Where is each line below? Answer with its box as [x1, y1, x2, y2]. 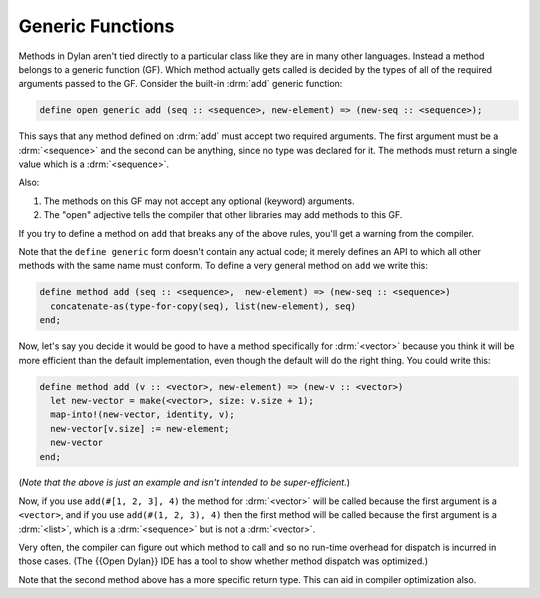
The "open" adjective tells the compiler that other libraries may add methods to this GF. [43, 209, 403, 221]
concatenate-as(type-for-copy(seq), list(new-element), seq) [50, 300, 357, 312]
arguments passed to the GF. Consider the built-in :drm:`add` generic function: [18, 78, 343, 90]
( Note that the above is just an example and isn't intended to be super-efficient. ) [18, 476, 350, 489]
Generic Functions [18, 15, 175, 37]
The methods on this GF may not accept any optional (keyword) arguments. [43, 195, 355, 207]
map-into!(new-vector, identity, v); [50, 409, 235, 420]
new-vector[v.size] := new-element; [50, 423, 230, 434]
